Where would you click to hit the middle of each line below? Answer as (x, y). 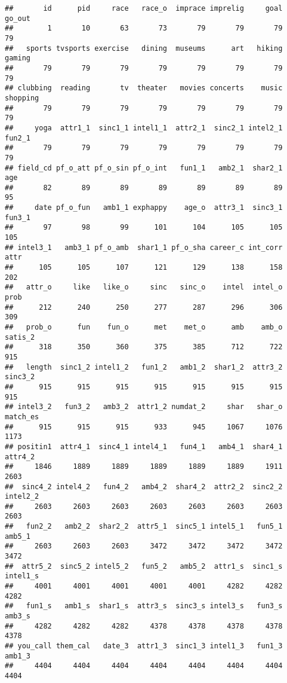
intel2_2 (22, 497)
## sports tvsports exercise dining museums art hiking (144, 48)
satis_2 (20, 337)
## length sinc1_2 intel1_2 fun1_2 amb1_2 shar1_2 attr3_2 (144, 367)
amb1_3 (18, 656)
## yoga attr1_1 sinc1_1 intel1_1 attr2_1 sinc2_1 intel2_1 (144, 128)
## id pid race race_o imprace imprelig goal (144, 8)
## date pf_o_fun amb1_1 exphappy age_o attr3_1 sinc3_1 (144, 208)
